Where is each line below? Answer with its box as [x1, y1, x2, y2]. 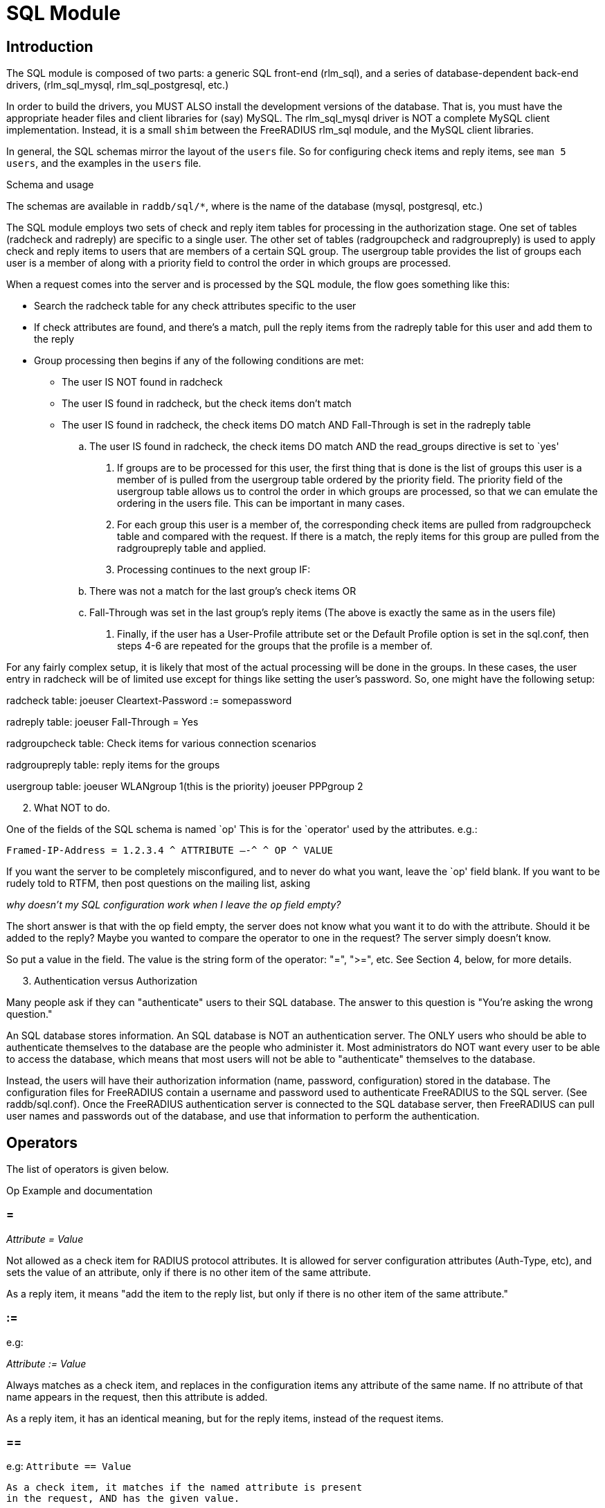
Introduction [6, 37, 93, 55]
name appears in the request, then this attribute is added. [6, 1390, 268, 1403]
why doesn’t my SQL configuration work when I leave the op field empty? [6, 899, 341, 911]
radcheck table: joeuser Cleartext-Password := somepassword [6, 694, 292, 707]
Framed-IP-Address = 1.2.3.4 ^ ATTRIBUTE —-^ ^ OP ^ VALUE [6, 845, 334, 856]
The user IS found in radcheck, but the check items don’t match [62, 397, 352, 410]
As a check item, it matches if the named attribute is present [6, 1482, 363, 1493]
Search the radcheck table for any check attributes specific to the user [34, 300, 356, 312]
